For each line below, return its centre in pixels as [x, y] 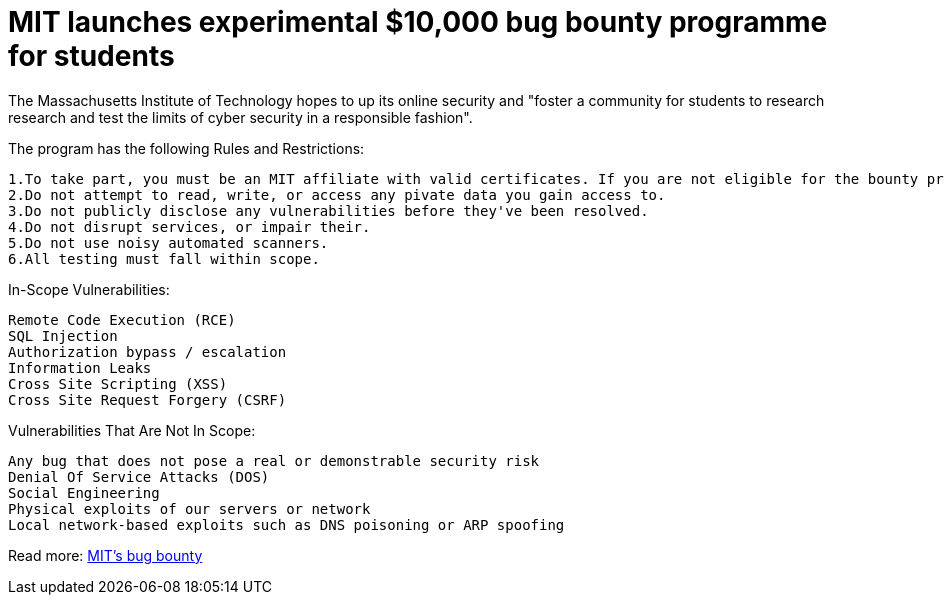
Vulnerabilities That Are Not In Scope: [132, 430]
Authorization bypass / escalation [147, 351]
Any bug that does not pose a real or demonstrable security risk [274, 460]
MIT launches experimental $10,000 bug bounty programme [418, 22]
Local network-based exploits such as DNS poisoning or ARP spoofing [286, 524]
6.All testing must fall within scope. [164, 258]
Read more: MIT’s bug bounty [105, 555]
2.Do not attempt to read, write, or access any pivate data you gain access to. [337, 194]
